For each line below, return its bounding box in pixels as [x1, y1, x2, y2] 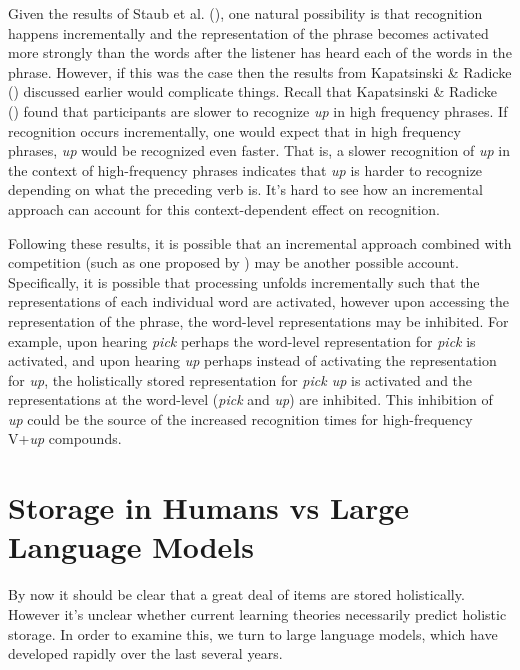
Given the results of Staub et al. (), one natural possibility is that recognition [8, 3, 483, 23]
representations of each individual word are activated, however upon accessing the [8, 291, 509, 312]
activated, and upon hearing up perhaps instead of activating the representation [8, 350, 497, 371]
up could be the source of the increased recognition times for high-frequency [8, 408, 473, 429]
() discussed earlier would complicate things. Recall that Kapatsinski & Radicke [8, 81, 497, 102]
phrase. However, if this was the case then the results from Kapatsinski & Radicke [8, 61, 512, 82]
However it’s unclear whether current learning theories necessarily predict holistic [8, 603, 507, 624]
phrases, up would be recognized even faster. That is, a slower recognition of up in [8, 140, 511, 161]
